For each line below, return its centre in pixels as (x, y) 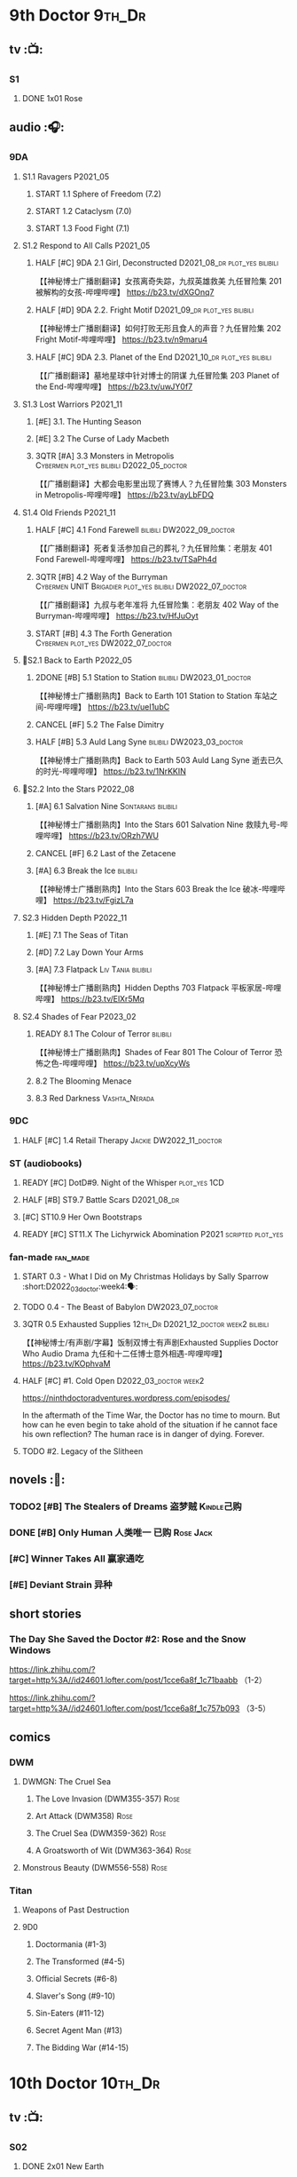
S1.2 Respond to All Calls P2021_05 (86, 245)
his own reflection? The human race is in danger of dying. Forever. (143, 1434)
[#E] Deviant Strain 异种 (61, 1585)
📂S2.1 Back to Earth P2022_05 (77, 660)
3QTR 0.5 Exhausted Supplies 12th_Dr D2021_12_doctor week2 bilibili (145, 1324)
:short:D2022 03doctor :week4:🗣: (80, 1287)
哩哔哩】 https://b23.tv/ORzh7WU (97, 835)
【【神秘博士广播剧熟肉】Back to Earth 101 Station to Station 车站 (152, 695)
